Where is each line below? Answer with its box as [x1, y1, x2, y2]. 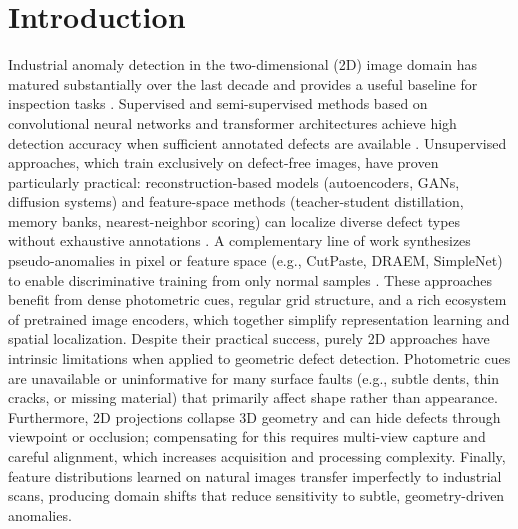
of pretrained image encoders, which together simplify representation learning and [8, 308, 510, 329]
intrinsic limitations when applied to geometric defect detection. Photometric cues [8, 348, 511, 369]
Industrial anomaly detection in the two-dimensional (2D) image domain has [8, 54, 478, 75]
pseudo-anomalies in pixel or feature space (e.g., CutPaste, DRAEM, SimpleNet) [8, 250, 503, 271]
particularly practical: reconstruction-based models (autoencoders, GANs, [8, 171, 460, 192]
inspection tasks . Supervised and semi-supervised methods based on [8, 93, 428, 114]
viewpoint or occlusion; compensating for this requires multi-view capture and [8, 426, 486, 447]
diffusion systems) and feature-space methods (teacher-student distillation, [8, 191, 464, 212]
